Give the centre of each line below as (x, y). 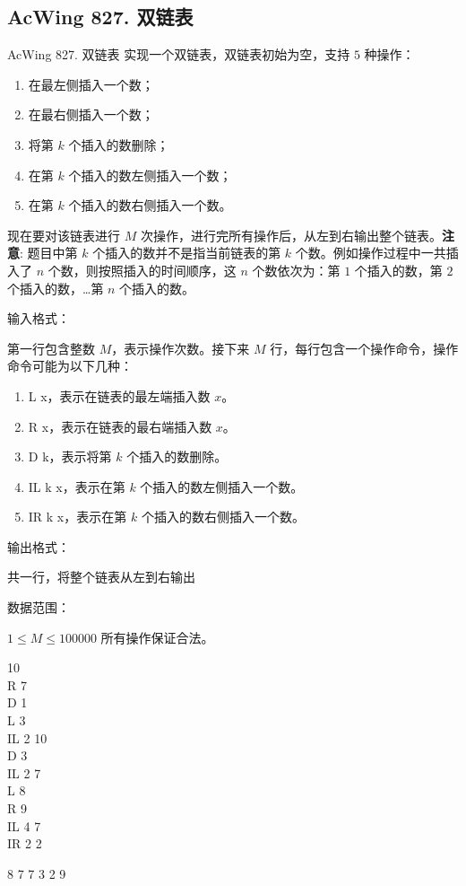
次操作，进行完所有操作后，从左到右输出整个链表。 (291, 235)
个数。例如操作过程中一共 (371, 253)
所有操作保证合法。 (157, 637)
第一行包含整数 (51, 348)
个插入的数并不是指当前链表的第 (187, 253)
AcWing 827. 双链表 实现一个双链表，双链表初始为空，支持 (179, 54)
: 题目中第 (49, 253)
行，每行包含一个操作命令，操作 (364, 348)
